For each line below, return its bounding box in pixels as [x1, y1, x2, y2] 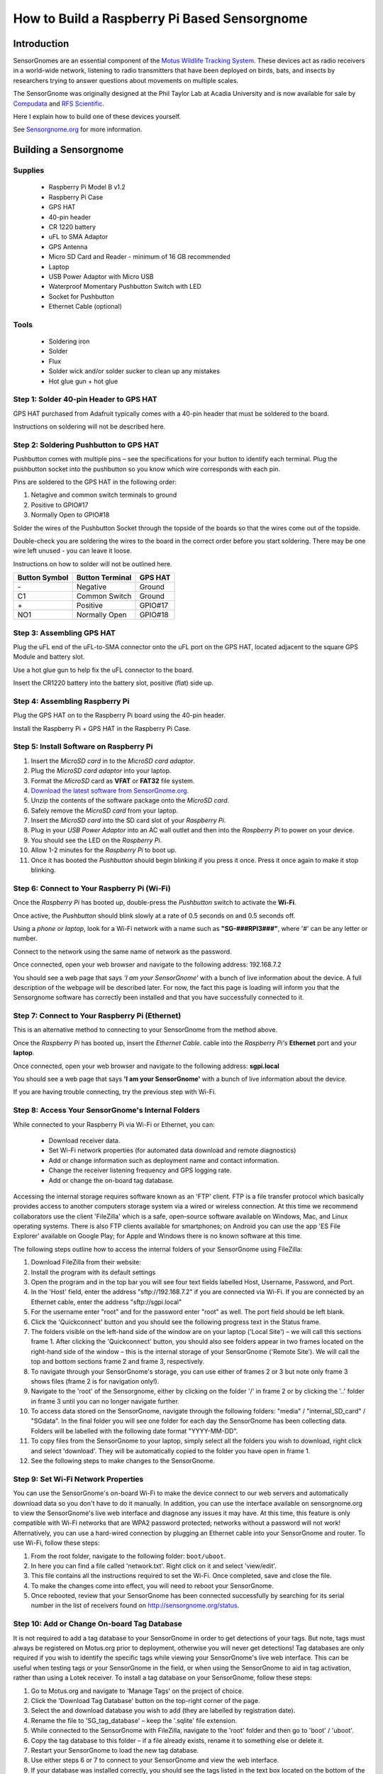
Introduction [13, 38, 70, 50]
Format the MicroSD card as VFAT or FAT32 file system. [30, 776, 195, 785]
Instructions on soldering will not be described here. [13, 422, 166, 431]
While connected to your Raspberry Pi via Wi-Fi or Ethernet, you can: [13, 1120, 216, 1128]
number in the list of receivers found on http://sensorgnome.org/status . [30, 1601, 240, 1610]
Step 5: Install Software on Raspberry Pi [13, 742, 153, 751]
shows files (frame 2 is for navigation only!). [30, 1377, 160, 1385]
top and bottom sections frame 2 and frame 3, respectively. [30, 1357, 205, 1366]
